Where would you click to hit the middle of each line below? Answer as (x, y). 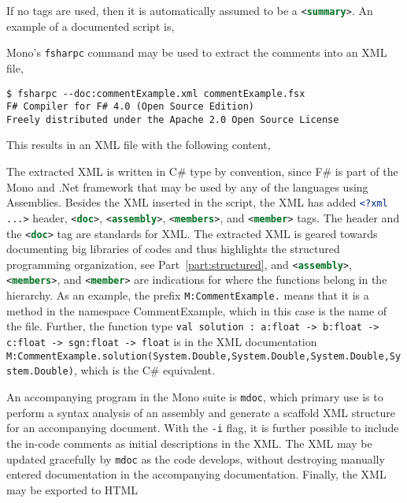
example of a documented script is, (91, 26)
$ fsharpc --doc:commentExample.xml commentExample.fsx (156, 93)
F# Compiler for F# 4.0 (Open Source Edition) (130, 107)
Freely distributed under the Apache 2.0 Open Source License (173, 119)
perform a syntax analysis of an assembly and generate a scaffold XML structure (201, 412)
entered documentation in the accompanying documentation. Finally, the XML (196, 474)
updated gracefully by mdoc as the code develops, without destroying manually (196, 458)
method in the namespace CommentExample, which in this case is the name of (197, 310)
